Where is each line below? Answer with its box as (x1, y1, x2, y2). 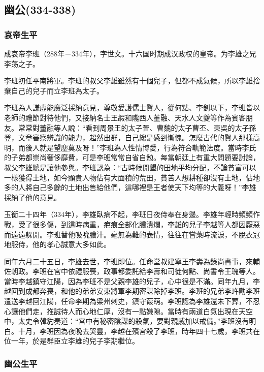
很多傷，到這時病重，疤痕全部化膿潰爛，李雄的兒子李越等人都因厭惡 (32, 219, 260, 229)
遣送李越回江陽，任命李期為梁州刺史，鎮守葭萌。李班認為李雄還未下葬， (4, 296, 246, 306)
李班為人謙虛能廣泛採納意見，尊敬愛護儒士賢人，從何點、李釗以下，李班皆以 (4, 102, 260, 113)
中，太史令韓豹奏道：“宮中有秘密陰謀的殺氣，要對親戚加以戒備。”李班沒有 (4, 316, 249, 326)
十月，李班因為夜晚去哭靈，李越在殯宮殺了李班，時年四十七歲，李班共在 (18, 325, 260, 336)
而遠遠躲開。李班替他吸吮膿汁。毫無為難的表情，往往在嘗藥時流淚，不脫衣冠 (4, 229, 260, 239)
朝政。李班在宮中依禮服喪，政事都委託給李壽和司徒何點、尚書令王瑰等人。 (11, 266, 260, 276)
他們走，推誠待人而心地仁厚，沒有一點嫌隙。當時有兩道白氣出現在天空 (18, 305, 253, 316)
